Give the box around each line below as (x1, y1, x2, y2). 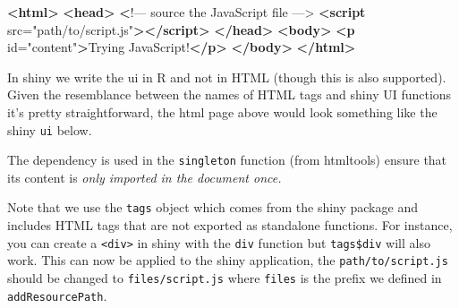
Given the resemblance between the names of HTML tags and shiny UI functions (7, 85, 452, 104)
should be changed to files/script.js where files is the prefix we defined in (7, 269, 442, 287)
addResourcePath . (7, 286, 107, 304)
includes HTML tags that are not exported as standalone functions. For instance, (7, 216, 453, 235)
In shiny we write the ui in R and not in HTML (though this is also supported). (7, 67, 446, 86)
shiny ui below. (7, 120, 92, 139)
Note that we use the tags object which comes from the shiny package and (7, 198, 418, 217)
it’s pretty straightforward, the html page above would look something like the (7, 102, 438, 121)
